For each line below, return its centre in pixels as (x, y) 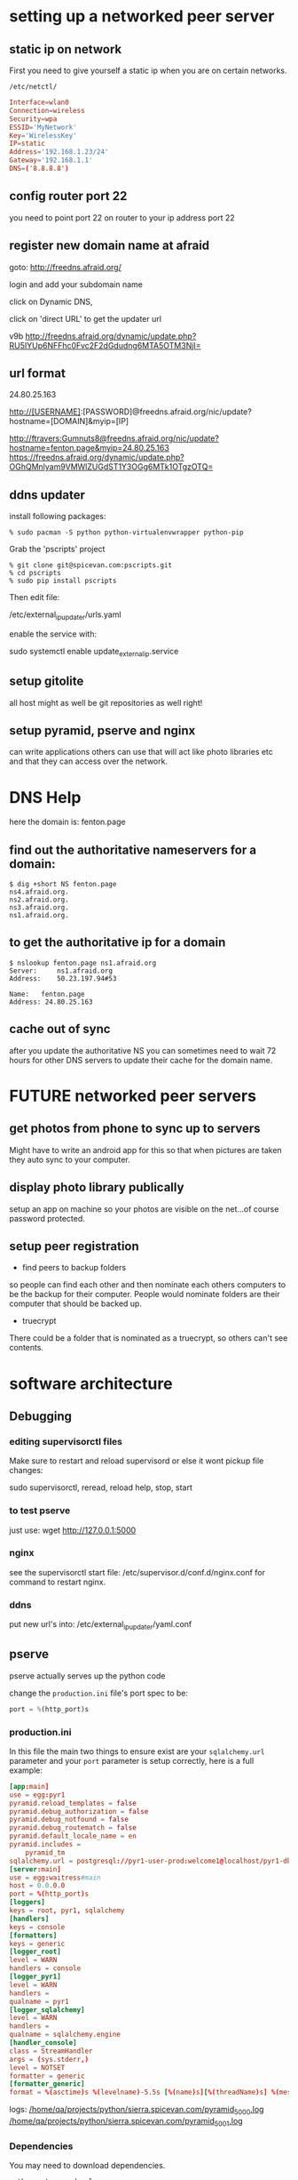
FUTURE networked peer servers (133, 1096)
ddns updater (47, 495)
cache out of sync (60, 1029)
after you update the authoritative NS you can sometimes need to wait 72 (143, 1050)
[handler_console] (43, 2043)
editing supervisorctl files (66, 1441)
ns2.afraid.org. (39, 900)
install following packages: (58, 517)
